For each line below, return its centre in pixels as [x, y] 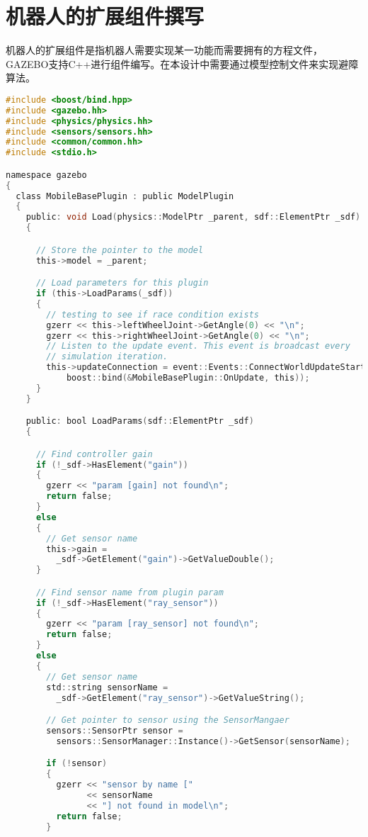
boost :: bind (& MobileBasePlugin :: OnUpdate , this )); [188, 378]
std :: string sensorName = [107, 687]
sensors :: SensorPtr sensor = [115, 731]
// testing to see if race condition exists [153, 314]
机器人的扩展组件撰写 [105, 16]
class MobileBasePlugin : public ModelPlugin [125, 196]
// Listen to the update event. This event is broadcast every [198, 346]
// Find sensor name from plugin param [130, 592]
